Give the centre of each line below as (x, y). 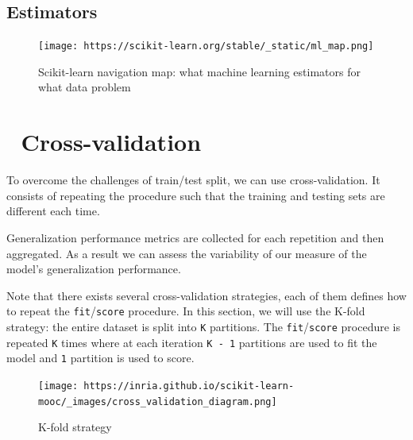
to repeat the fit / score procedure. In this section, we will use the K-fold (186, 311)
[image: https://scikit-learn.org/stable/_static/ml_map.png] (206, 46)
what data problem (85, 87)
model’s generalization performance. (94, 269)
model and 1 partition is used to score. (100, 358)
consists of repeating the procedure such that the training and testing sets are (196, 195)
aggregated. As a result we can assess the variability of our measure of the (187, 253)
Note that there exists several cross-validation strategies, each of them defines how (206, 295)
